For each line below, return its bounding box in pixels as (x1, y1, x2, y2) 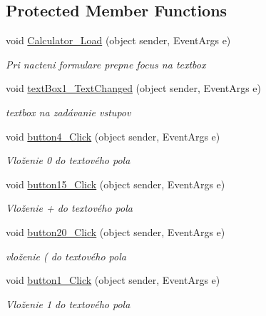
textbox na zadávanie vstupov (6, 104, 131, 119)
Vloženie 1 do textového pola (6, 296, 131, 311)
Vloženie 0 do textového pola (6, 153, 131, 168)
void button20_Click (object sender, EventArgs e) (6, 224, 225, 239)
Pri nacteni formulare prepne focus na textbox (6, 56, 206, 71)
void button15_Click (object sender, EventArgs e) (6, 176, 225, 191)
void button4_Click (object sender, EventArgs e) (6, 128, 220, 143)
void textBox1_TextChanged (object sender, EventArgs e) (6, 81, 262, 96)
